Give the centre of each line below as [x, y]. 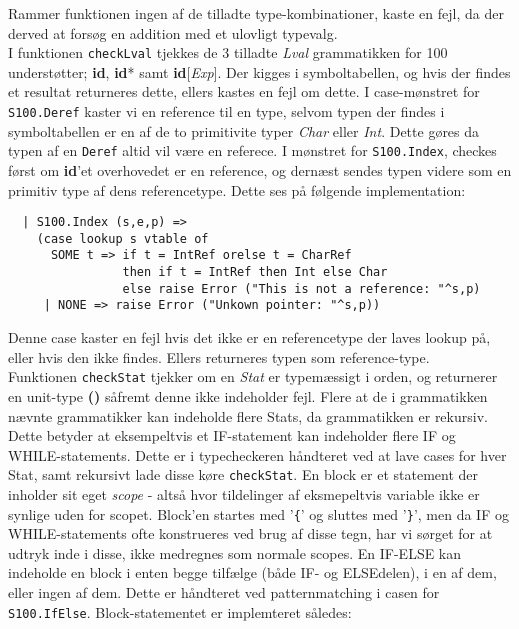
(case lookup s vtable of [122, 238]
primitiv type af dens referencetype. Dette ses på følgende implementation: [237, 189]
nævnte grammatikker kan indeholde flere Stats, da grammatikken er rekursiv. [248, 415]
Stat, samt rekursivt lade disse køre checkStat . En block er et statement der [243, 474]
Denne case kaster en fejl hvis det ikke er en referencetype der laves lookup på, [249, 337]
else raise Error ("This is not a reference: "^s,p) [301, 288]
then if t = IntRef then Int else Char [255, 272]
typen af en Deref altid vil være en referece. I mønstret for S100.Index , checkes [252, 150]
